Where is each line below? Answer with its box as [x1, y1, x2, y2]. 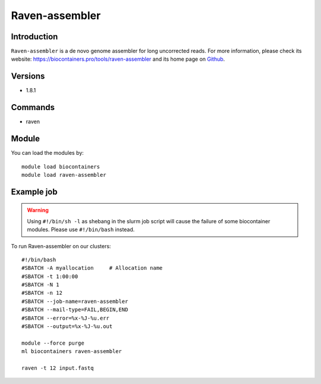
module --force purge [21, 339, 84, 346]
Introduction [11, 32, 58, 42]
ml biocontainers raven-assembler [21, 348, 122, 355]
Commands [11, 102, 55, 113]
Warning [27, 207, 49, 214]
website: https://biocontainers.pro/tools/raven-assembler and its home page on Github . [11, 55, 225, 63]
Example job [11, 186, 58, 196]
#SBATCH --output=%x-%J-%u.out [21, 323, 113, 330]
